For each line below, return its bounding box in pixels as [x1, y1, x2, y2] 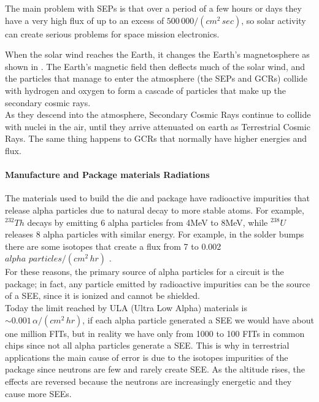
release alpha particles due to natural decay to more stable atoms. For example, [5, 203, 304, 216]
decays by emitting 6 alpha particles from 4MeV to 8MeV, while [27, 215, 268, 228]
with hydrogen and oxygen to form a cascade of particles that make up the [5, 83, 286, 96]
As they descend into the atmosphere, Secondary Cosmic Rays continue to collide [5, 108, 311, 121]
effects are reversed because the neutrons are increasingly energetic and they [5, 375, 292, 388]
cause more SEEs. [5, 387, 72, 400]
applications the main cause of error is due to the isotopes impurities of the [5, 350, 288, 363]
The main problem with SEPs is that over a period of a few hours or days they [5, 2, 302, 14]
